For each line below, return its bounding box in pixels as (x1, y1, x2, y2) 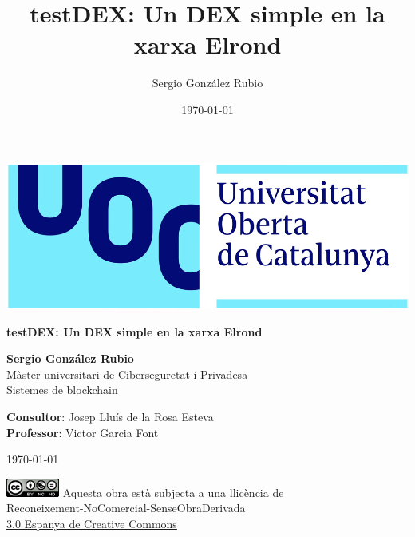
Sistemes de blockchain (6, 381, 118, 398)
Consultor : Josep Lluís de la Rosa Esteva (6, 408, 214, 424)
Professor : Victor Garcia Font (6, 424, 159, 440)
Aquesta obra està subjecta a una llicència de (62, 483, 284, 500)
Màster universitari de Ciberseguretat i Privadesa (6, 365, 248, 382)
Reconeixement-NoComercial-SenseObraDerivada (6, 499, 246, 516)
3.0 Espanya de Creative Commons (6, 515, 177, 531)
